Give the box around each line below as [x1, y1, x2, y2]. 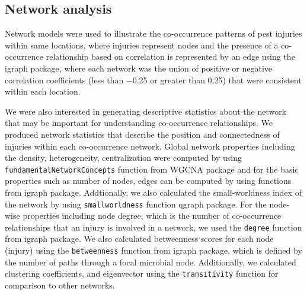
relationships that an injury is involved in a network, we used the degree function [5, 221, 302, 233]
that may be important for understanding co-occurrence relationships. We [5, 116, 273, 129]
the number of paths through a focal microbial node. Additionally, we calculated [5, 255, 296, 268]
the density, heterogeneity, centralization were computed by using [5, 151, 242, 164]
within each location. [5, 85, 81, 98]
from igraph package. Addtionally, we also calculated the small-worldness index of [5, 186, 302, 198]
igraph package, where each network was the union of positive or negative [5, 61, 273, 74]
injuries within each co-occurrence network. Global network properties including [5, 140, 295, 152]
